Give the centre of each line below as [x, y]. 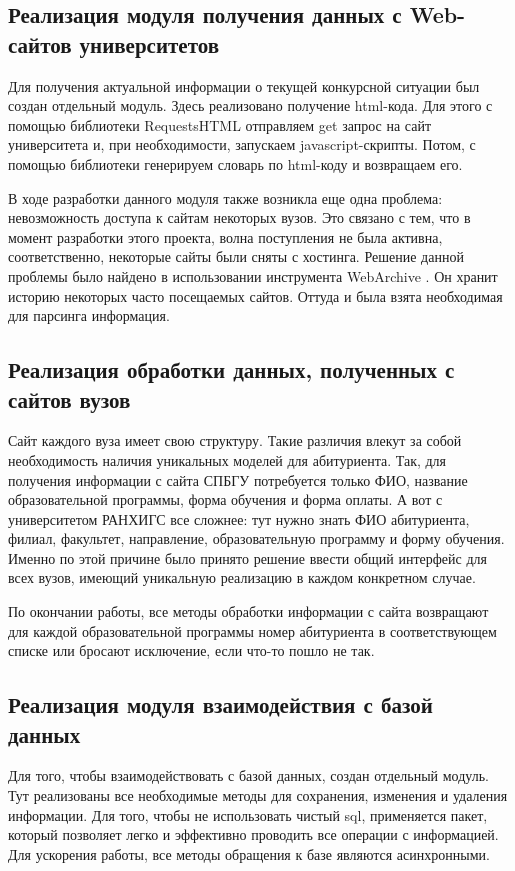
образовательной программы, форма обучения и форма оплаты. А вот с [225, 499]
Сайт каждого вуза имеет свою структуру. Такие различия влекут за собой [235, 440]
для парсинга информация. [89, 315]
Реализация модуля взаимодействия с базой [220, 704]
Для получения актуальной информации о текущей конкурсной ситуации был [244, 85]
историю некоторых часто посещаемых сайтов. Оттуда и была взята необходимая [255, 295]
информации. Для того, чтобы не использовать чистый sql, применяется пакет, [248, 814]
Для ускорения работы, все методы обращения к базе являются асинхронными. [249, 853]
